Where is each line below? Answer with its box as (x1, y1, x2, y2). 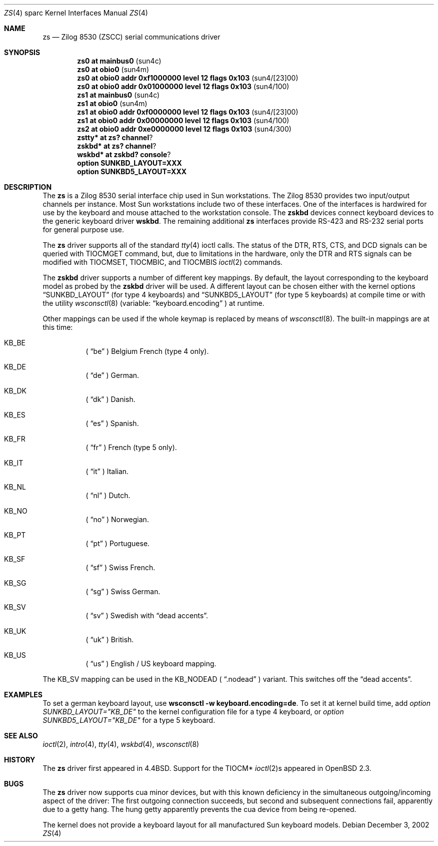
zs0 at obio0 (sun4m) (77, 65, 149, 74)
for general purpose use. (42, 225, 124, 234)
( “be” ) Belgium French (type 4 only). (85, 347, 209, 355)
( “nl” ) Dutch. (85, 491, 130, 500)
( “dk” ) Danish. (85, 395, 135, 403)
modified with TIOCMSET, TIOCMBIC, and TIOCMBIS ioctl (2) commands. (42, 258, 283, 266)
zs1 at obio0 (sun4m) (77, 99, 147, 108)
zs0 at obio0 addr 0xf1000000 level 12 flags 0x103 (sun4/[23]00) (77, 74, 298, 82)
